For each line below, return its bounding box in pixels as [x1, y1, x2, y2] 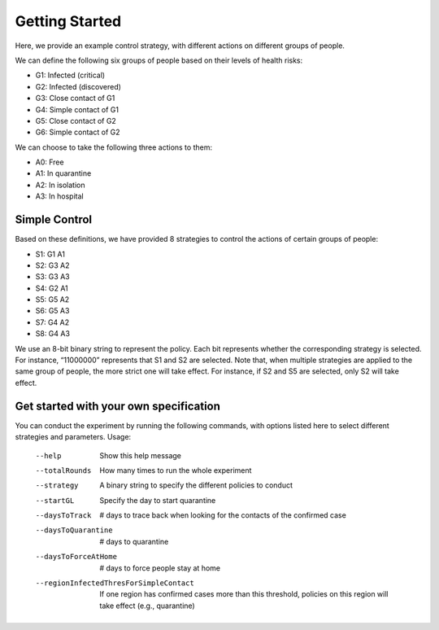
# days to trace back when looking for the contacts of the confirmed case [99, 510, 347, 520]
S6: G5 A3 [35, 306, 70, 316]
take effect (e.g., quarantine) [99, 601, 195, 610]
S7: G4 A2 [35, 317, 70, 327]
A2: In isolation [35, 180, 85, 190]
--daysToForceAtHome [35, 552, 118, 562]
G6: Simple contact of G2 [35, 127, 120, 138]
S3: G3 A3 [35, 272, 70, 282]
